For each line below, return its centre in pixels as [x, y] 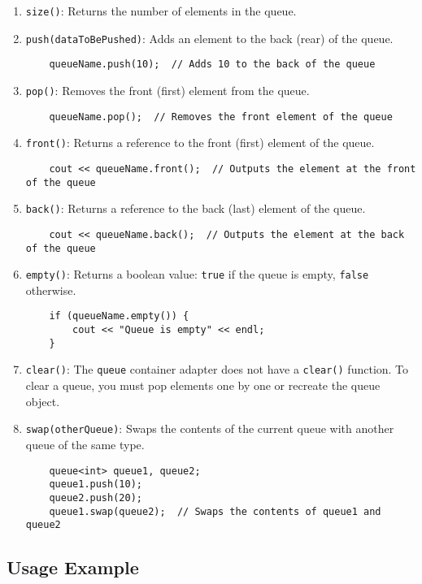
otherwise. [51, 290]
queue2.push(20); [96, 497]
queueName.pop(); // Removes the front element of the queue [221, 117]
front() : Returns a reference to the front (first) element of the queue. [200, 143]
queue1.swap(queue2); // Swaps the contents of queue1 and [215, 511]
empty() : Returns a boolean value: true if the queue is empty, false [197, 274]
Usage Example [73, 567]
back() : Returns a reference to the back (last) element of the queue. [196, 208]
